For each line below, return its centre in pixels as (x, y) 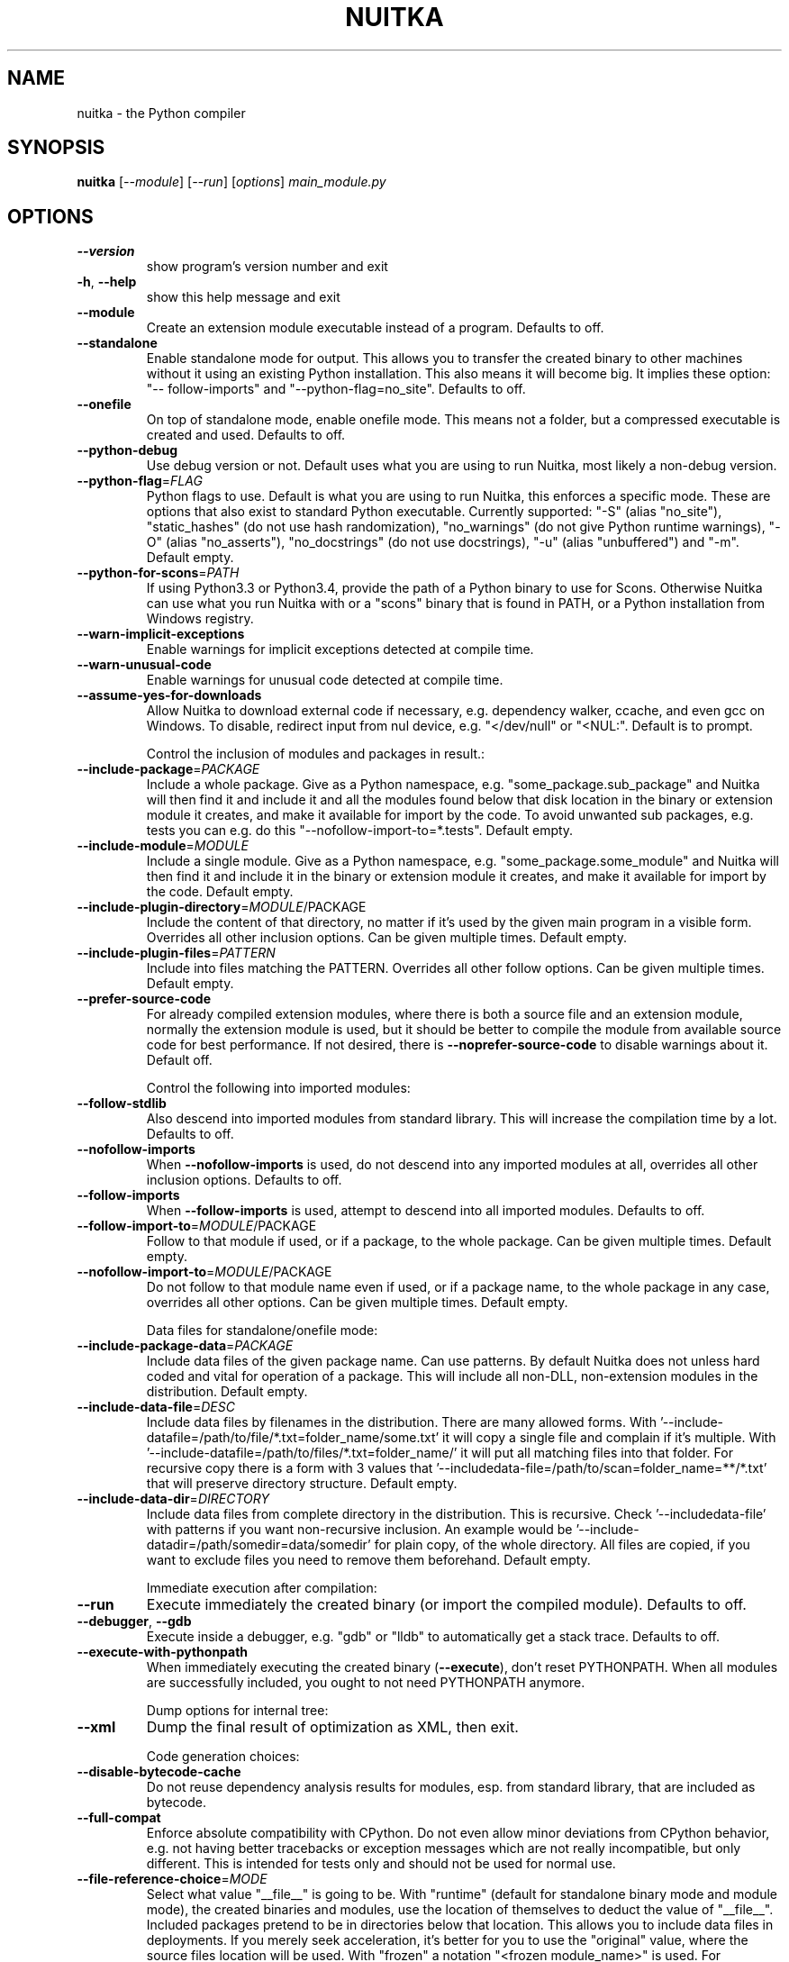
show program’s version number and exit (267, 267)
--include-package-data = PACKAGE (185, 1346)
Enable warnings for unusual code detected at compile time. (325, 680)
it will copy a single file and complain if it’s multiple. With (609, 1438)
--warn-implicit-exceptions (161, 634)
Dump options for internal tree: (237, 1711)
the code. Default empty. (220, 892)
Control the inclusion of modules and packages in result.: (316, 754)
